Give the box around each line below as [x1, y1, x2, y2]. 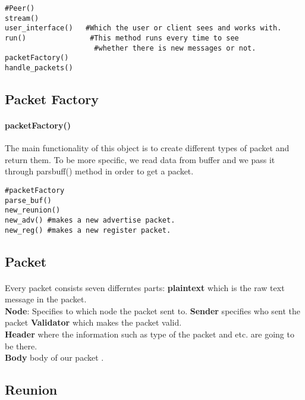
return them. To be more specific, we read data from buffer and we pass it [5, 153, 275, 165]
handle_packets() [5, 63, 73, 72]
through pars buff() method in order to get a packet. [5, 165, 194, 177]
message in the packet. [5, 293, 87, 305]
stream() [5, 14, 39, 23]
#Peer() [5, 4, 35, 12]
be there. [5, 339, 37, 352]
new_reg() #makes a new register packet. [5, 226, 171, 235]
